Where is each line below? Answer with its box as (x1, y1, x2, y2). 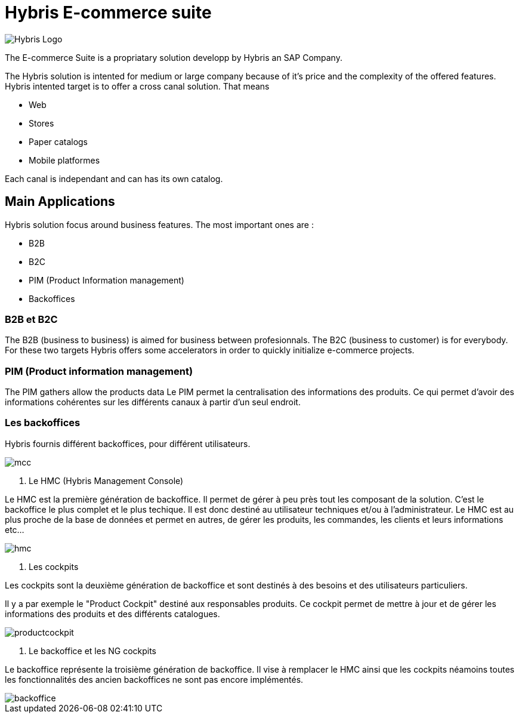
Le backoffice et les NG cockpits (29, 645, 157, 656)
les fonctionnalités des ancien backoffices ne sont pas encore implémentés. (5, 674, 304, 685)
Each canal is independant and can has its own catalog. (5, 173, 223, 184)
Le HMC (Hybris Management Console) (29, 475, 184, 486)
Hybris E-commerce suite (5, 2, 212, 23)
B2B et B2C (5, 313, 58, 325)
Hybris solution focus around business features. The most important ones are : (5, 219, 314, 230)
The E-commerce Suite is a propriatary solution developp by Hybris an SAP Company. (5, 52, 342, 63)
